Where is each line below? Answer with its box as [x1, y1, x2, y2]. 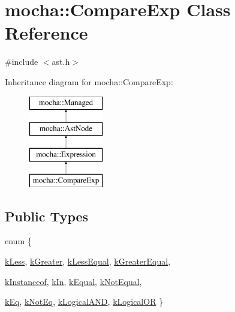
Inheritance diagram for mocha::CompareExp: [5, 75, 173, 88]
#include [5, 55, 38, 68]
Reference [5, 20, 88, 45]
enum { [5, 235, 32, 247]
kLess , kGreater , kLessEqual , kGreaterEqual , [5, 255, 171, 268]
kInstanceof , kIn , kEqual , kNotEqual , [5, 275, 142, 287]
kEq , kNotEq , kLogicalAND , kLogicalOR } [5, 295, 164, 308]
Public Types [5, 206, 89, 225]
